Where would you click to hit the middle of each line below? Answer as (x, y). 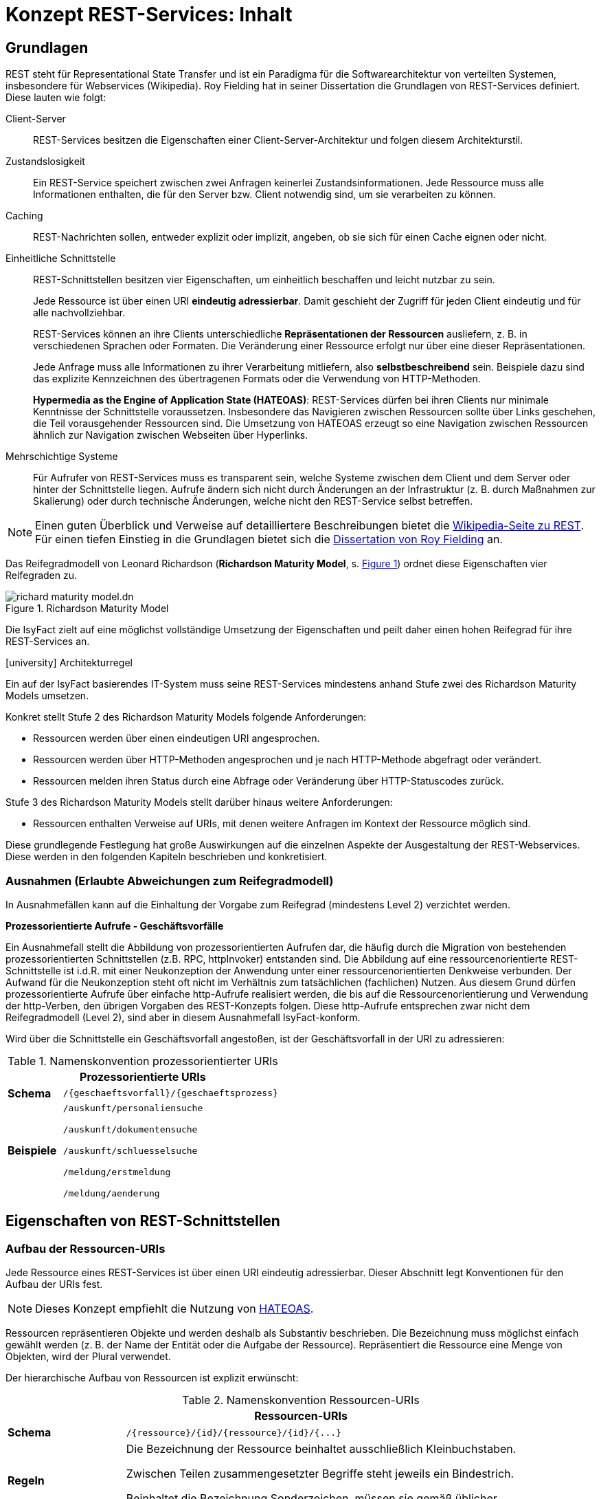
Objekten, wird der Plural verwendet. (88, 1357)
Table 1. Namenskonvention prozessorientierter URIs (143, 1061)
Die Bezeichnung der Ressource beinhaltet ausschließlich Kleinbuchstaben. (321, 1449)
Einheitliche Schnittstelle (61, 259)
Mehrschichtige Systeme (62, 457)
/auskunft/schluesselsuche (130, 1150)
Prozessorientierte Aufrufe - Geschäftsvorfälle (115, 926)
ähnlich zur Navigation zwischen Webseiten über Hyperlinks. (171, 435)
